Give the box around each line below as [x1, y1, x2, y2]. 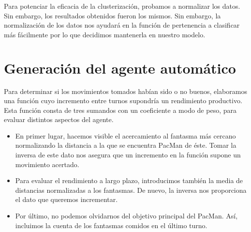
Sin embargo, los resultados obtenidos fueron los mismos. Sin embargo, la [4, 10, 221, 20]
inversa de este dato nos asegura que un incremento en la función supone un [15, 150, 241, 160]
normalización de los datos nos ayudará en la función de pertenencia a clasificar [4, 20, 240, 30]
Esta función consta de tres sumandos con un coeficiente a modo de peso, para [4, 105, 236, 115]
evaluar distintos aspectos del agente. [4, 114, 114, 124]
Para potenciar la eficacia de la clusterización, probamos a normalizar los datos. [4, 1, 240, 11]
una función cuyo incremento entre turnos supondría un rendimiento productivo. [4, 95, 242, 106]
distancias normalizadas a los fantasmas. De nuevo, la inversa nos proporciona [15, 185, 247, 195]
